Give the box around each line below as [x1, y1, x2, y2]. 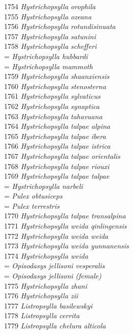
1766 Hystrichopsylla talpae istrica [4, 141, 111, 151]
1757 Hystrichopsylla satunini [4, 31, 96, 41]
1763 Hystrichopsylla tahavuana [4, 110, 103, 121]
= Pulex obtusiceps [4, 190, 62, 201]
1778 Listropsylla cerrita [4, 310, 80, 321]
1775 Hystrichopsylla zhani [4, 280, 87, 291]
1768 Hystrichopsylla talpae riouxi [4, 160, 110, 171]
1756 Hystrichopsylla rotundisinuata [4, 21, 116, 32]
